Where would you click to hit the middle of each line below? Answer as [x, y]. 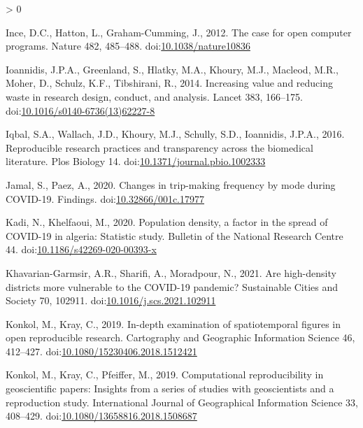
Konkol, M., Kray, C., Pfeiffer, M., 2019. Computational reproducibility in [165, 374]
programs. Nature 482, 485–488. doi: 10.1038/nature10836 [128, 46]
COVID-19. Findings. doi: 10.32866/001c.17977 [105, 198]
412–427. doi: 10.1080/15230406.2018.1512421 [101, 351]
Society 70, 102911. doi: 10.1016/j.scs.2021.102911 [111, 300]
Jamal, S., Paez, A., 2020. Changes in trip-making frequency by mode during [171, 184]
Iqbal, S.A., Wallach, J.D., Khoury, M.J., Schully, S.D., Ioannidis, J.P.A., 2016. [175, 134]
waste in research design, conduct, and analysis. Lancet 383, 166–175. [154, 96]
